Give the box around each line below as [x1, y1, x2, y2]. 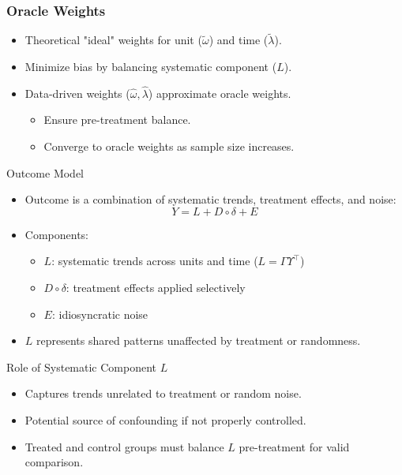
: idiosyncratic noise [51, 305, 148, 322]
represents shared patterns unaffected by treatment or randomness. [36, 332, 361, 349]
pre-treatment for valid [239, 438, 350, 454]
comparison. [24, 454, 84, 470]
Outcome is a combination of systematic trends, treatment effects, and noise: [24, 191, 396, 208]
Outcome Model [6, 164, 84, 181]
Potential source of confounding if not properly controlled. [24, 411, 306, 428]
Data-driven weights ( [24, 84, 130, 101]
